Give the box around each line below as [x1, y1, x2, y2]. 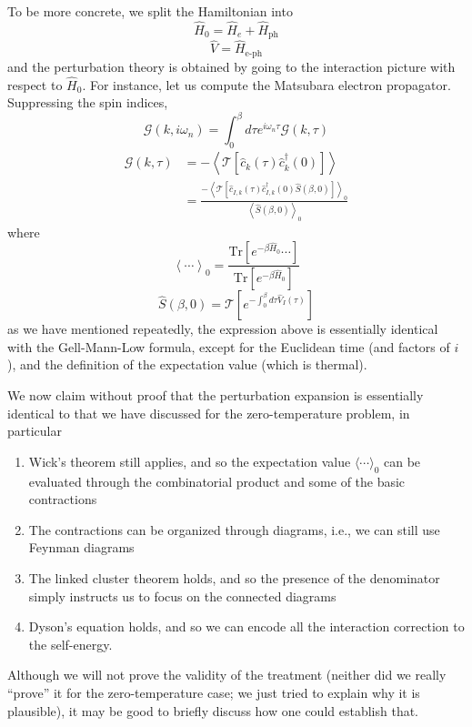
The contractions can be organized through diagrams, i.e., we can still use [28, 520, 440, 539]
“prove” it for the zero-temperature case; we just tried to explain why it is [7, 683, 420, 702]
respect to [7, 75, 63, 94]
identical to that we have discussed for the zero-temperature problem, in [7, 403, 410, 422]
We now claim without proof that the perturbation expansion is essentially [7, 386, 424, 405]
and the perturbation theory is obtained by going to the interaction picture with [7, 56, 456, 76]
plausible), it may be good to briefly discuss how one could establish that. [7, 701, 419, 720]
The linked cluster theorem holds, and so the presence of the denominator [28, 569, 440, 588]
